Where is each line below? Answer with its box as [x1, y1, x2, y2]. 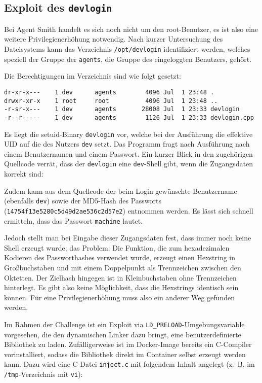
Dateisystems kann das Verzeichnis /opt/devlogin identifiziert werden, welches [4, 43, 250, 54]
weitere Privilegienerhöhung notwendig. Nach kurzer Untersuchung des [4, 33, 223, 44]
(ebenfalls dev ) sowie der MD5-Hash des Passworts [4, 195, 162, 206]
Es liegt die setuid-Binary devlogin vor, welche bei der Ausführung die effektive [4, 128, 253, 139]
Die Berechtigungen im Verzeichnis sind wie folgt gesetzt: [4, 71, 181, 81]
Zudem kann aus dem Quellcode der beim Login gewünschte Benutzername [4, 185, 237, 196]
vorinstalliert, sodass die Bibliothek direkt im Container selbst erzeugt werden [4, 349, 246, 359]
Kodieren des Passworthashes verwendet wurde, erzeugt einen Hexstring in [4, 252, 236, 263]
